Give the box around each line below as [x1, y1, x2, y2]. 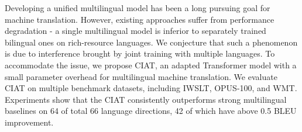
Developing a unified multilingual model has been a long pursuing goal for [5, 2, 270, 13]
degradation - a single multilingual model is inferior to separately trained [5, 25, 266, 37]
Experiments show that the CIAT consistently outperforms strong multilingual [5, 93, 287, 105]
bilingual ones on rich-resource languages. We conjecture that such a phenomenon [5, 36, 298, 48]
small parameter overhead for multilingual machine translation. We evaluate [5, 70, 277, 82]
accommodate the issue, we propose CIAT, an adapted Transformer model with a [5, 58, 297, 71]
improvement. [5, 116, 54, 128]
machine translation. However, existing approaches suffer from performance [5, 13, 274, 25]
